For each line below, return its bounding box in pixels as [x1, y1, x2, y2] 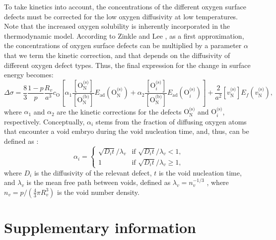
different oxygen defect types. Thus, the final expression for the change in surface [4, 60, 251, 70]
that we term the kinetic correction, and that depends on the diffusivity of [4, 50, 230, 60]
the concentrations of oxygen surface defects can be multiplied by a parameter [4, 40, 242, 51]
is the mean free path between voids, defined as [26, 177, 171, 187]
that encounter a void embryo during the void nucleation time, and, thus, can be [4, 126, 249, 136]
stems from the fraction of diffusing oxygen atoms [95, 116, 247, 126]
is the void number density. [57, 186, 139, 197]
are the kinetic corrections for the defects [57, 106, 182, 117]
